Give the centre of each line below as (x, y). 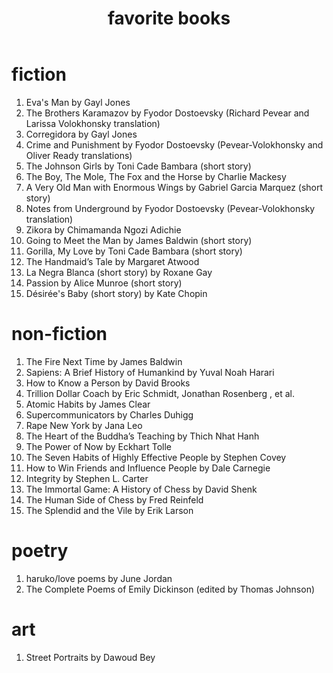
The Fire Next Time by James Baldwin (104, 361)
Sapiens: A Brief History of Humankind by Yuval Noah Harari (150, 372)
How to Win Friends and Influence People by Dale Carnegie (148, 468)
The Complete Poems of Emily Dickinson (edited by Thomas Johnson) (170, 589)
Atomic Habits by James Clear (88, 404)
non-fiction (59, 334)
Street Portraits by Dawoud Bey (90, 657)
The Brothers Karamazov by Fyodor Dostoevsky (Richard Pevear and (167, 113)
